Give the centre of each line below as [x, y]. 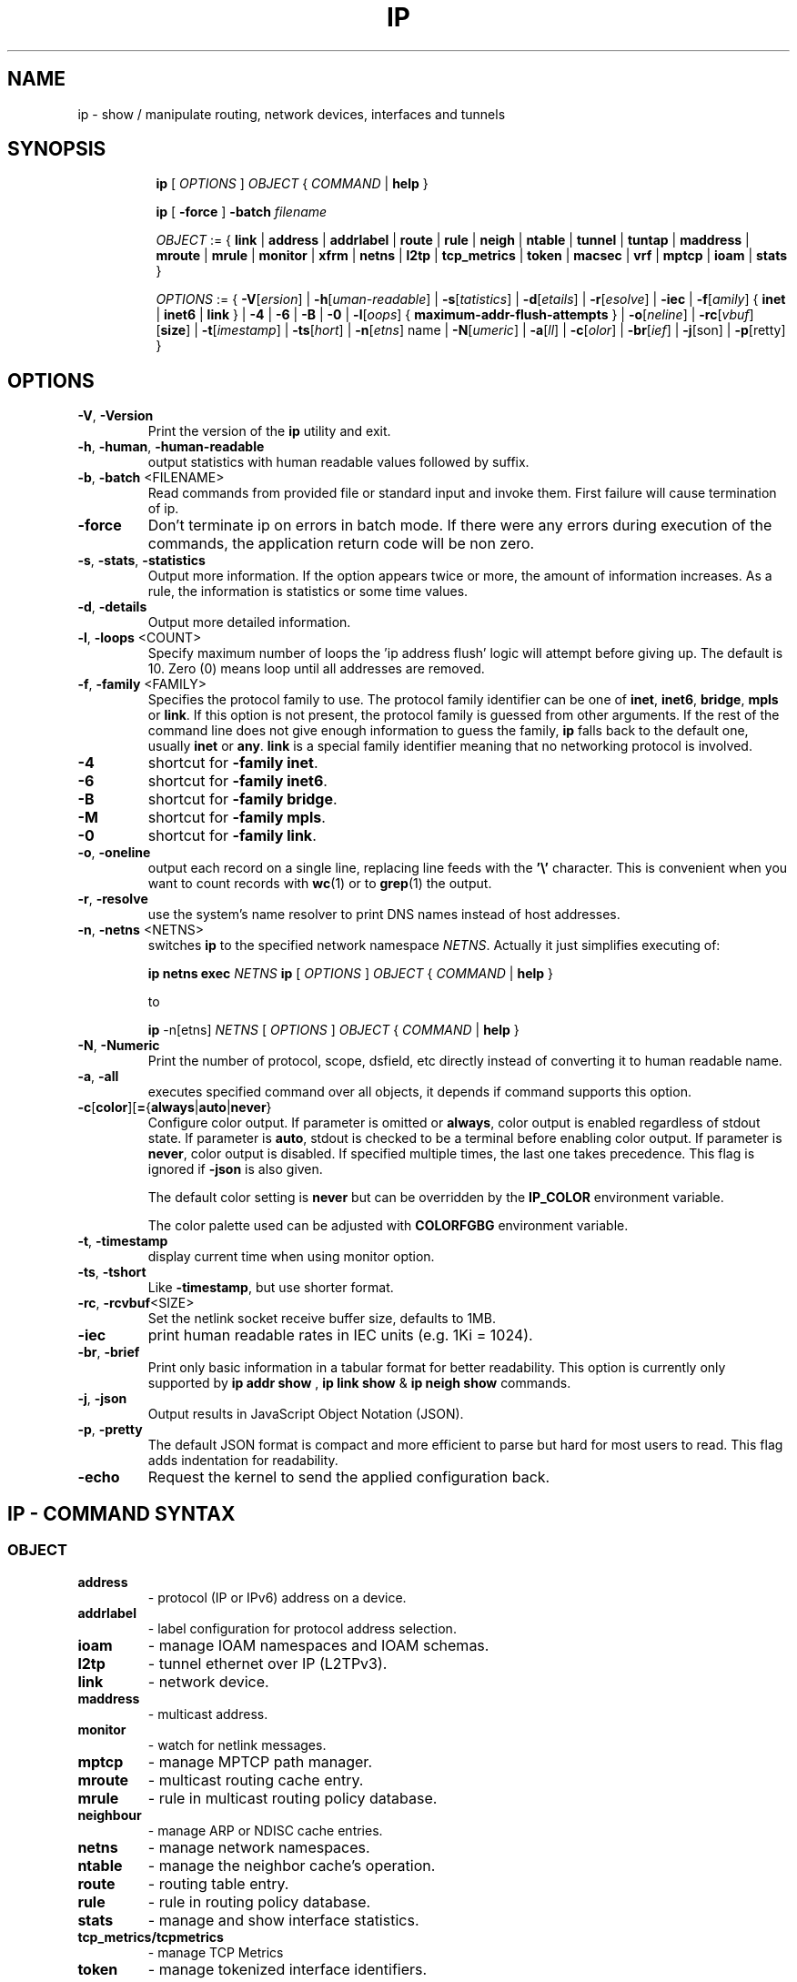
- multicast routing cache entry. [256, 1780]
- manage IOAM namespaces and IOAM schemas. [318, 1645]
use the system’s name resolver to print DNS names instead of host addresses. [384, 915]
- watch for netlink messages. [237, 1744]
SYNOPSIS [57, 149]
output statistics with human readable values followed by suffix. [338, 462]
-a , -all [98, 1077]
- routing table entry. [218, 1883]
